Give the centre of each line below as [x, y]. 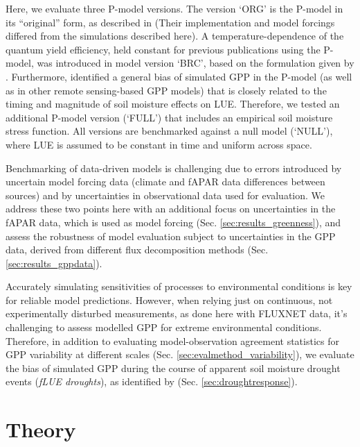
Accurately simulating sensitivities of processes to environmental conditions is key [179, 286]
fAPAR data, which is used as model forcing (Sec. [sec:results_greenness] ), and [173, 222]
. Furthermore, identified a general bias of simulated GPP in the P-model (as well [179, 76]
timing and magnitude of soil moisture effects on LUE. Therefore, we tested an [173, 104]
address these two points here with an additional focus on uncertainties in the [171, 209]
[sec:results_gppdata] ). [54, 263]
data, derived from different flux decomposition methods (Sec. [137, 250]
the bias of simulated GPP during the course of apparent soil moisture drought [173, 368]
